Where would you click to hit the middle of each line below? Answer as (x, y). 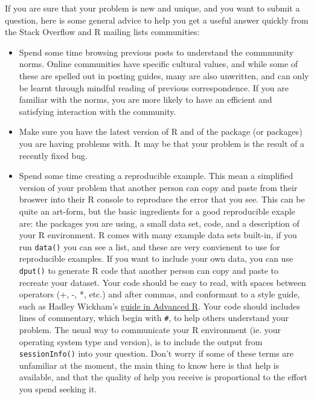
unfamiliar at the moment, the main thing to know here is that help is (149, 365)
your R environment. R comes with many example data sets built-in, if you (158, 235)
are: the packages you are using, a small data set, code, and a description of (159, 223)
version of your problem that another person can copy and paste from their (158, 187)
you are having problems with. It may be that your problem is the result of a (162, 143)
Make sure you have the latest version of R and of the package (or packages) (161, 131)
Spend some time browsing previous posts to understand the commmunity (156, 52)
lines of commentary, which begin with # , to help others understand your (154, 318)
